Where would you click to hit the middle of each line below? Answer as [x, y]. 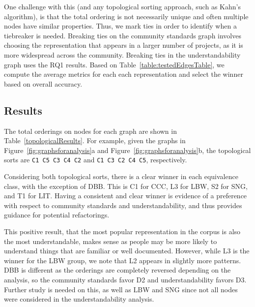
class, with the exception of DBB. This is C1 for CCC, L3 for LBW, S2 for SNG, [126, 186]
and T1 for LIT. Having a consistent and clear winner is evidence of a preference [126, 196]
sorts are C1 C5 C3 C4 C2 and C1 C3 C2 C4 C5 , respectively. [96, 160]
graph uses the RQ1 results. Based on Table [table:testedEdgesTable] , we [114, 64]
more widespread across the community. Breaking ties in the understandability [122, 54]
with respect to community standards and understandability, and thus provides [123, 205]
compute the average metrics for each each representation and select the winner [124, 74]
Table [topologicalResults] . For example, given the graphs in [95, 140]
